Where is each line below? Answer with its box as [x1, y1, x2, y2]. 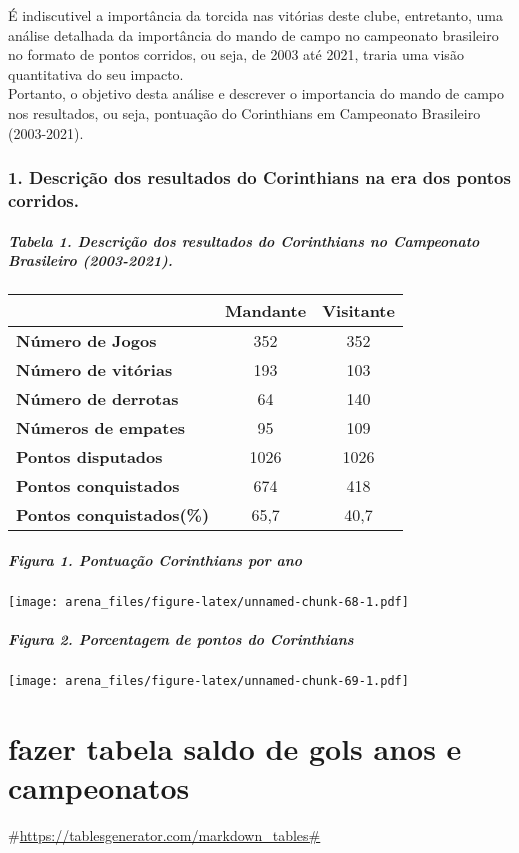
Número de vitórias [16, 358, 173, 382]
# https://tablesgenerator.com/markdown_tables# [8, 824, 321, 845]
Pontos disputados [16, 445, 163, 469]
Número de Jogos [16, 329, 157, 353]
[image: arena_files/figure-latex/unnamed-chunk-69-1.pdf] [8, 673, 409, 688]
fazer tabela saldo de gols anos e [8, 727, 462, 768]
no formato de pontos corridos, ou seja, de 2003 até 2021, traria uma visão [8, 44, 464, 65]
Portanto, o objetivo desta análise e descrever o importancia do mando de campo [8, 83, 505, 104]
